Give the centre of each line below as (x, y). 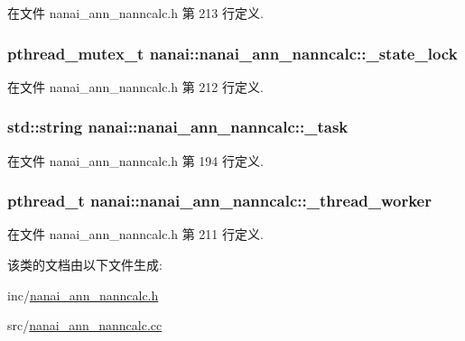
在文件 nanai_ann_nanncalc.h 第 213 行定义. (135, 13)
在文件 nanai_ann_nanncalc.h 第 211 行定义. (135, 234)
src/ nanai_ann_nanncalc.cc (85, 325)
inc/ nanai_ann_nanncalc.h (83, 295)
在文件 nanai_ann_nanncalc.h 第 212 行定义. (135, 86)
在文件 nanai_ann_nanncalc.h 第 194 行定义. (135, 160)
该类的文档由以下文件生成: (85, 265)
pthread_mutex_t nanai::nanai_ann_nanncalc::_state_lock (232, 53)
